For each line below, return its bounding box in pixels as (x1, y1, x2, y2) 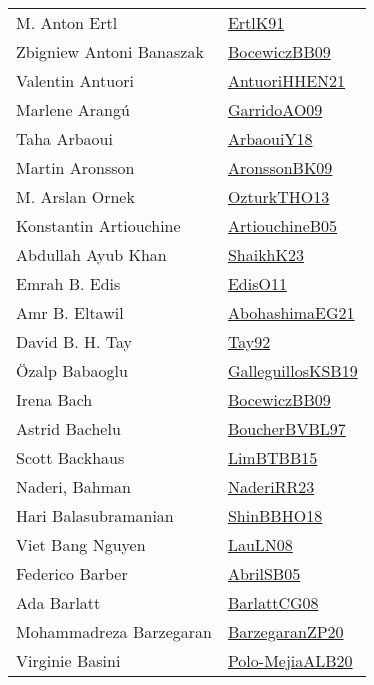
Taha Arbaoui (16, 127, 113, 150)
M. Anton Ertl (16, 11, 118, 34)
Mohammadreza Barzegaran (16, 620, 212, 643)
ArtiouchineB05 (227, 214, 338, 237)
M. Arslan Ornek (16, 185, 135, 208)
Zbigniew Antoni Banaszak (16, 40, 204, 63)
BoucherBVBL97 (227, 417, 346, 440)
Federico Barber (16, 562, 128, 585)
